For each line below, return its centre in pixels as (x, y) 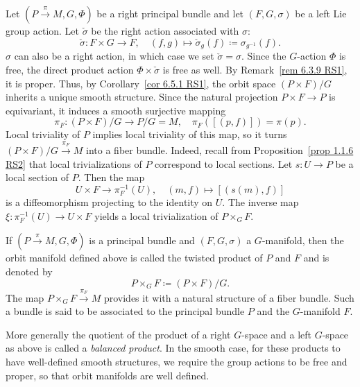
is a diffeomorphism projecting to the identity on (109, 202)
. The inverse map (260, 202)
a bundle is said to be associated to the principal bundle (125, 311)
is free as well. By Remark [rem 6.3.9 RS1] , (255, 69)
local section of (37, 177)
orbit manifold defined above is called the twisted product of (134, 258)
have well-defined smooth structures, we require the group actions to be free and (177, 362)
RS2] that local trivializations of (74, 163)
